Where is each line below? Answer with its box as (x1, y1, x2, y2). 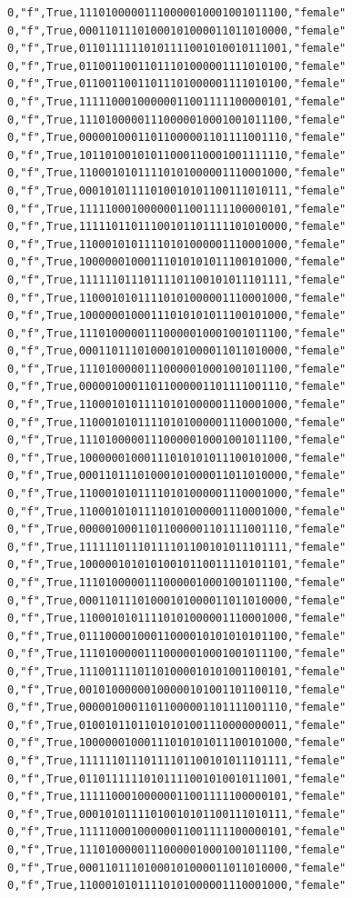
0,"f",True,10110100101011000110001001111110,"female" (7, 148, 347, 162)
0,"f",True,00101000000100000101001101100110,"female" (7, 683, 347, 696)
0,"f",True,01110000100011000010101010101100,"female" (7, 629, 347, 643)
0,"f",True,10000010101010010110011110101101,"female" (7, 558, 347, 572)
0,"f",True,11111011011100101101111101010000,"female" (7, 220, 347, 234)
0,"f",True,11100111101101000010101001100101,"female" (7, 664, 347, 678)
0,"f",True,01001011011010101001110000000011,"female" (7, 718, 347, 732)
